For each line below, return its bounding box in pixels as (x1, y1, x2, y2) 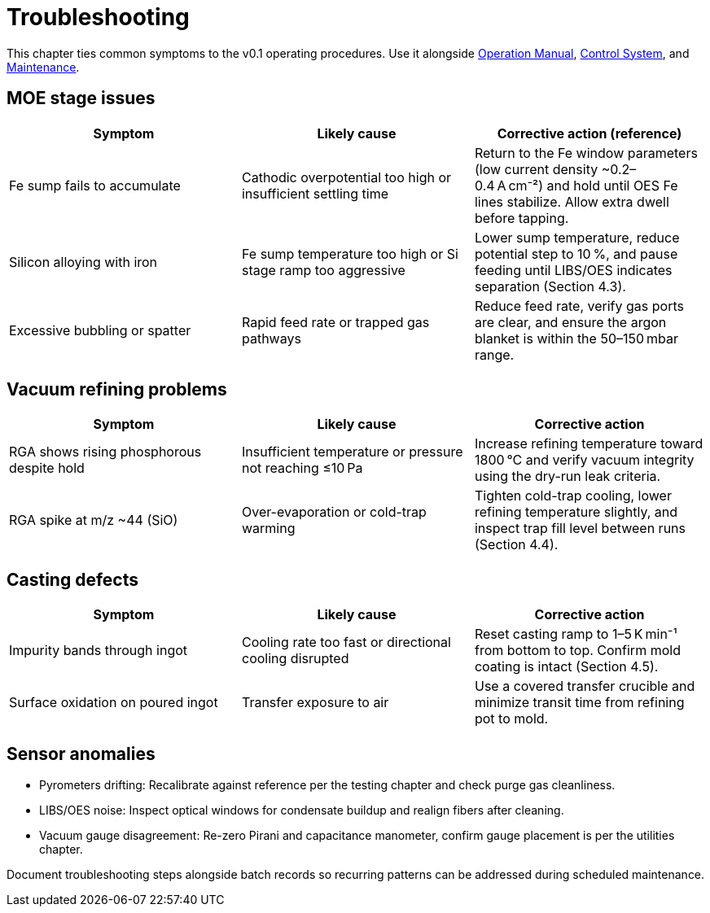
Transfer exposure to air (241, 694, 389, 711)
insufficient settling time (241, 185, 389, 202)
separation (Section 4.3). (474, 277, 626, 295)
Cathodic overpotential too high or (241, 168, 452, 186)
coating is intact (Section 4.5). (474, 658, 659, 675)
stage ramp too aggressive (241, 261, 405, 278)
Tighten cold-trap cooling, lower (474, 487, 672, 505)
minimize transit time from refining (474, 694, 685, 711)
